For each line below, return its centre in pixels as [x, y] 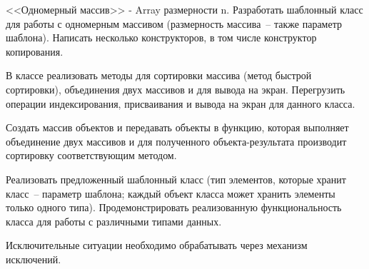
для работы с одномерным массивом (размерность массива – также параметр [174, 23]
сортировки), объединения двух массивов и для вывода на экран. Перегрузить [176, 89]
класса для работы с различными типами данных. [114, 221]
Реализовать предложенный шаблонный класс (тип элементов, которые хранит [176, 179]
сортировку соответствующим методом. [91, 155]
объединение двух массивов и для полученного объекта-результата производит [176, 141]
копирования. [35, 51]
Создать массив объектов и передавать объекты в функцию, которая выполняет [177, 127]
